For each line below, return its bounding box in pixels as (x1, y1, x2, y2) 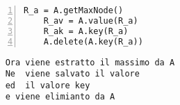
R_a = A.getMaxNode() (24, 6, 124, 15)
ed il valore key (5, 80, 90, 90)
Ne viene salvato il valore (5, 69, 140, 79)
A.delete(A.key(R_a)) (43, 36, 143, 47)
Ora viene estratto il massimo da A (5, 57, 175, 67)
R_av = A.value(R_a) (43, 15, 138, 26)
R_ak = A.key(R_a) (43, 26, 129, 36)
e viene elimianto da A (5, 92, 115, 102)
